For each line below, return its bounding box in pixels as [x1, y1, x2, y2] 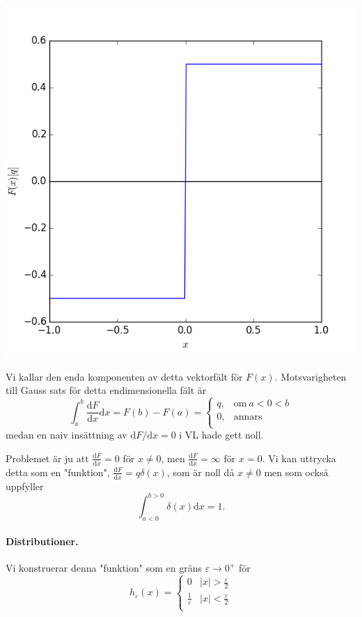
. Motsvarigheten [274, 369, 347, 383]
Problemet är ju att [6, 450, 89, 465]
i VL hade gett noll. [179, 427, 264, 442]
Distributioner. [6, 534, 79, 549]
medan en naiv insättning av [6, 427, 127, 442]
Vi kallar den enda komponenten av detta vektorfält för [6, 369, 243, 383]
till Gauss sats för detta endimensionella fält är [6, 383, 207, 397]
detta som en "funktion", [6, 464, 110, 479]
